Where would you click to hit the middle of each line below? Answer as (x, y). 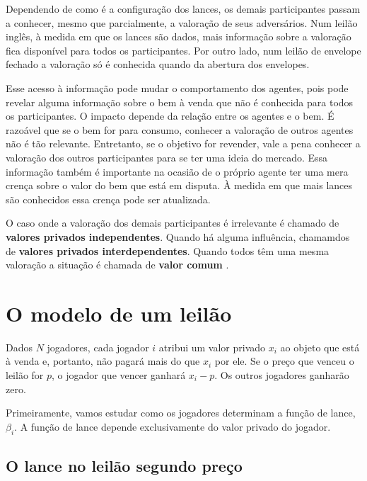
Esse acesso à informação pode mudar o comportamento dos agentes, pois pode (177, 87)
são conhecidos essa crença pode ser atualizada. (108, 199)
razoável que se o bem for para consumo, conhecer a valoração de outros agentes (180, 129)
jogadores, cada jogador (98, 347)
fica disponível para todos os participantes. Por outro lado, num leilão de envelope (183, 50)
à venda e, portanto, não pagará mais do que (103, 361)
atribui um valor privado (212, 347)
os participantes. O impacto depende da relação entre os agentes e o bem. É (170, 116)
